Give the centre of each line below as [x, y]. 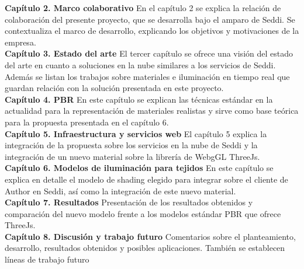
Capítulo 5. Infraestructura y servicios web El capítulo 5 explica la [136, 133]
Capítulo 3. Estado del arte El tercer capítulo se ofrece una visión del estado [149, 53]
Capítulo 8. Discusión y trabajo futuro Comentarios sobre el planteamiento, [150, 236]
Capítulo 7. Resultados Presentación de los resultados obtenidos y [129, 202]
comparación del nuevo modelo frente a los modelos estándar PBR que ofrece [143, 213]
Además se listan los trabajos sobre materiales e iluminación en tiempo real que [147, 76]
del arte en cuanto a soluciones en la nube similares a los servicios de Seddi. [140, 64]
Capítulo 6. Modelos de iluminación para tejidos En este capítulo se [139, 168]
